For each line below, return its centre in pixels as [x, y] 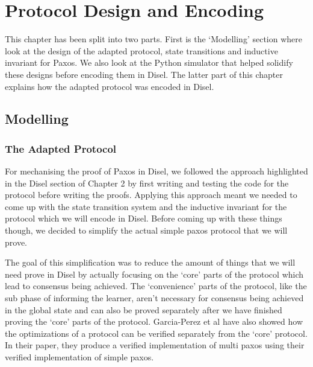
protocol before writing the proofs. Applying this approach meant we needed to [151, 195]
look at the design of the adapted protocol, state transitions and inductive [141, 50]
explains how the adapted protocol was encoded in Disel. [110, 86]
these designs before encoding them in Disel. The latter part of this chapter [144, 74]
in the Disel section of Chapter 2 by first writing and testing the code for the [147, 183]
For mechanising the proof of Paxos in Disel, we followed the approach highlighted [156, 171]
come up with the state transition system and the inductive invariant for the [146, 206]
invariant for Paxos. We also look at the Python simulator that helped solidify [149, 62]
